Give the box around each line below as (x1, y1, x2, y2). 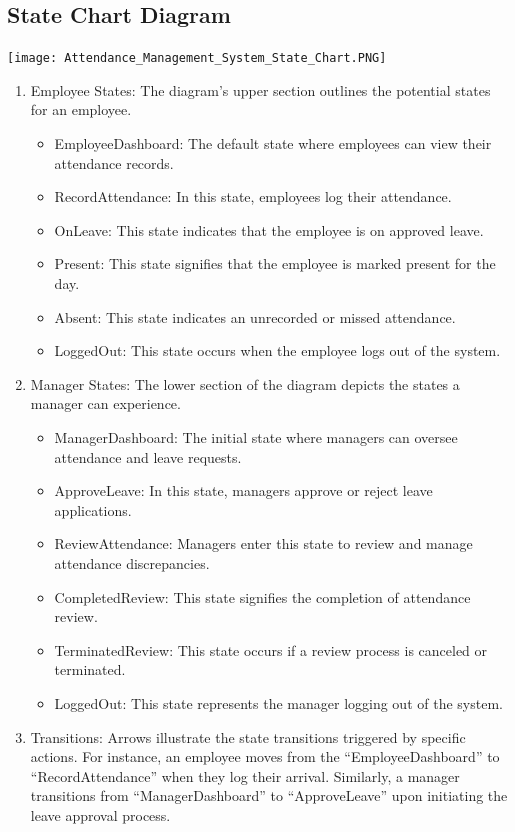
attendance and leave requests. (54, 446, 242, 467)
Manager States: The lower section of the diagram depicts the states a (30, 373, 460, 394)
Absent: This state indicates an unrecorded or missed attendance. (54, 306, 456, 327)
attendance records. (54, 152, 174, 173)
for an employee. (30, 99, 132, 120)
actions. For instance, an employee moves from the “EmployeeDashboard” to (30, 746, 500, 767)
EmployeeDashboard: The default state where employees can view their (54, 133, 492, 154)
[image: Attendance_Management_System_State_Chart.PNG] (7, 51, 387, 66)
